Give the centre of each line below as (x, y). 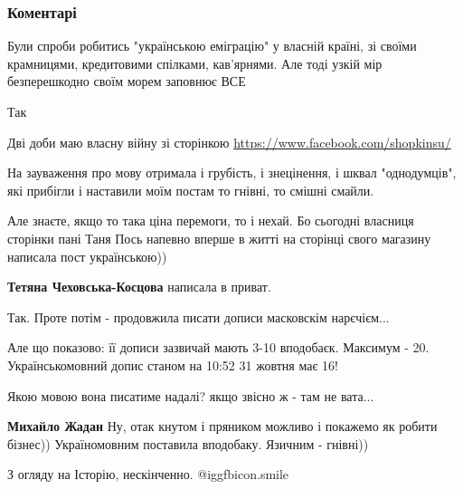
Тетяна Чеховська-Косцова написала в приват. (139, 287)
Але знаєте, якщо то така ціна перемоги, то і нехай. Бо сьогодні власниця (211, 221)
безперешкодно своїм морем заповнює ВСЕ (127, 81)
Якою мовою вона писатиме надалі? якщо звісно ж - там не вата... (191, 395)
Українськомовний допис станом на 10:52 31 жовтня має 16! (173, 364)
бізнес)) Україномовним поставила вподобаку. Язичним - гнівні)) (188, 443)
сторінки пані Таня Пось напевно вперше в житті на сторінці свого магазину (219, 238)
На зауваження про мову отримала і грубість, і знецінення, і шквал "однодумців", (232, 173)
